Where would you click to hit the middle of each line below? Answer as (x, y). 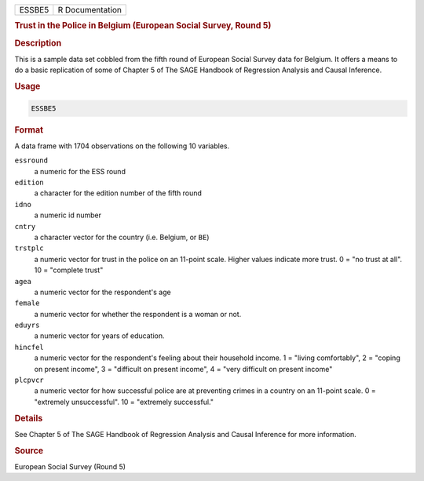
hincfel (29, 347)
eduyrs (27, 325)
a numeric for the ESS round (80, 171)
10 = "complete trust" (69, 270)
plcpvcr (29, 380)
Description (38, 43)
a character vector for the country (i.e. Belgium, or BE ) (122, 237)
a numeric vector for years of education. (99, 336)
